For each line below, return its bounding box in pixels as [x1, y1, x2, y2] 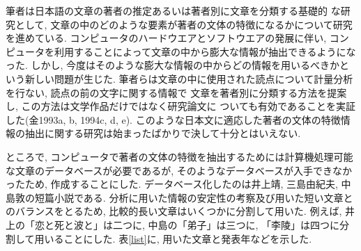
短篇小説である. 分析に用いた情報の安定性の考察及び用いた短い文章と [34, 190, 353, 204]
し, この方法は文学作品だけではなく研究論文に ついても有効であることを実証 [6, 99, 355, 113]
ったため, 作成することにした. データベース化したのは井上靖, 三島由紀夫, [6, 177, 338, 191]
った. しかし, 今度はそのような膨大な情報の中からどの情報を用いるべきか [6, 58, 340, 72]
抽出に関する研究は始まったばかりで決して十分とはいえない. [24, 126, 301, 140]
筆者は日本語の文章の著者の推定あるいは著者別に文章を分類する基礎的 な [6, 3, 341, 17]
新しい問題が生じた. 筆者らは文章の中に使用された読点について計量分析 [24, 71, 353, 86]
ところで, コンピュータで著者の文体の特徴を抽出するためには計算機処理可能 [6, 149, 353, 163]
